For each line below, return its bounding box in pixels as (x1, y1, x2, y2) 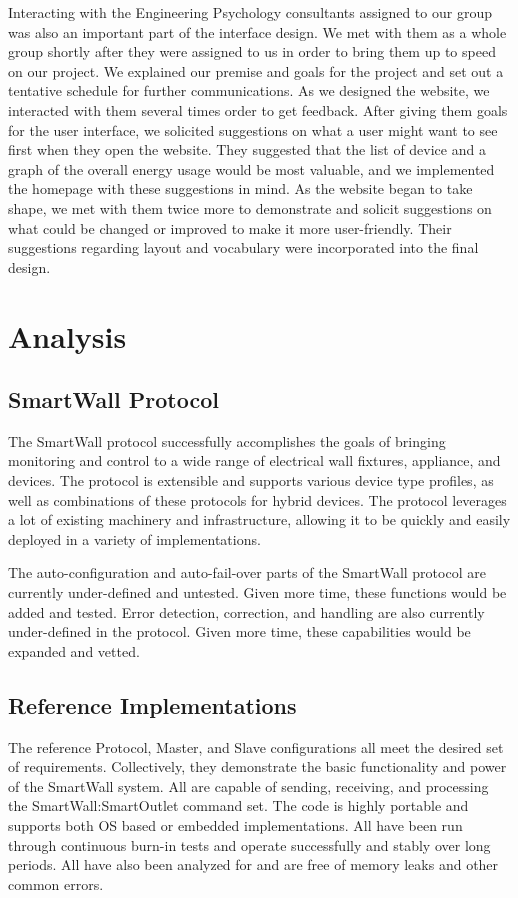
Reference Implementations (8, 689, 297, 720)
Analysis (8, 315, 127, 356)
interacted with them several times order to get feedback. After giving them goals (8, 99, 508, 120)
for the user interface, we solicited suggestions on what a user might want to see (8, 119, 498, 140)
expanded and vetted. (8, 640, 140, 661)
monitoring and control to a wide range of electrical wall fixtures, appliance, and (8, 450, 501, 471)
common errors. (8, 873, 104, 894)
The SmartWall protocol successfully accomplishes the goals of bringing (8, 430, 446, 451)
